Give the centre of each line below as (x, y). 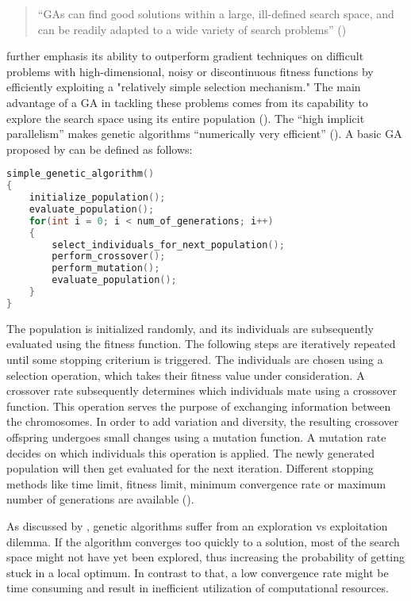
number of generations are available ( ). (100, 499)
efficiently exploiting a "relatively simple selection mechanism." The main (184, 87)
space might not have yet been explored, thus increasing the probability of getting (206, 557)
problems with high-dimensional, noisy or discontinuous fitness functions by (190, 71)
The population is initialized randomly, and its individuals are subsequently (190, 328)
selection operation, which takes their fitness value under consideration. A (186, 375)
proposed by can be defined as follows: (100, 149)
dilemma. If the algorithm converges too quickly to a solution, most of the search (203, 541)
